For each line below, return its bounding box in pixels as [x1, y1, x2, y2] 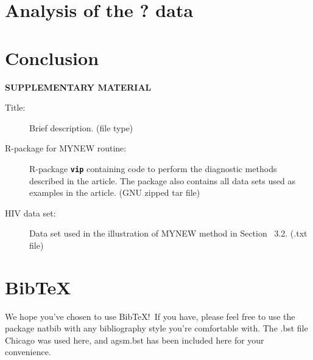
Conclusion [5, 45, 99, 70]
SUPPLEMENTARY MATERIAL [5, 80, 152, 93]
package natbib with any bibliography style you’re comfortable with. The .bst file [5, 322, 308, 334]
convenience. [5, 345, 51, 358]
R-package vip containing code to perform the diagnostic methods [29, 162, 277, 175]
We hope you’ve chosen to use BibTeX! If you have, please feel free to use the [5, 310, 295, 322]
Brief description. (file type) [29, 121, 133, 134]
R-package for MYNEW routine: [5, 142, 127, 154]
